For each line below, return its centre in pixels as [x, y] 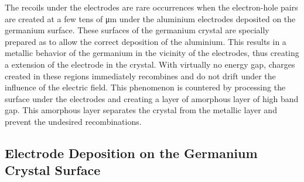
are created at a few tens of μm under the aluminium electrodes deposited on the [150, 18]
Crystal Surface [53, 170]
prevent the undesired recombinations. [73, 121]
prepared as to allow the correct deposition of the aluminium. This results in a [146, 41]
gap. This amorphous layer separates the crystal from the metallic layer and [141, 110]
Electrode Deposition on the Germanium [131, 153]
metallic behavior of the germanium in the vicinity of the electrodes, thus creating [152, 53]
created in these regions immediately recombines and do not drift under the [140, 76]
